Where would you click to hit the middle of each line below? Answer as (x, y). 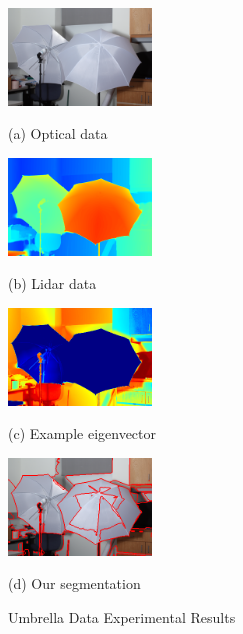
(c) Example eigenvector (82, 433)
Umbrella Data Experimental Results (122, 616)
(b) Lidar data (52, 283)
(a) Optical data (58, 133)
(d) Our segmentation (74, 583)
